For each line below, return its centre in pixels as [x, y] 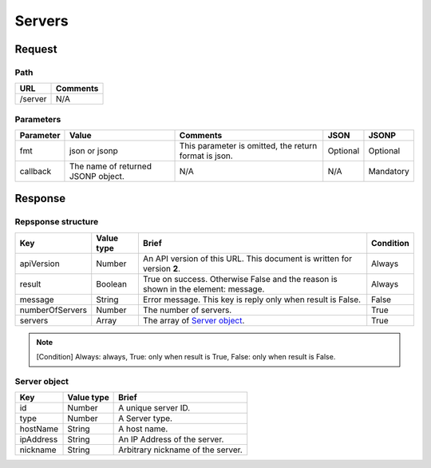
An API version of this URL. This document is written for [247, 258]
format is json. [206, 156]
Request [36, 49]
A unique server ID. [154, 408]
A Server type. [146, 418]
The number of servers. [187, 310]
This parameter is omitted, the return [248, 146]
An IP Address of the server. [171, 439]
